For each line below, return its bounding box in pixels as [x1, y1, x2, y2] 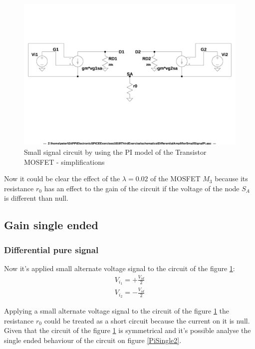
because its [215, 173, 248, 184]
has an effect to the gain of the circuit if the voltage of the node [44, 183, 240, 193]
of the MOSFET [150, 173, 201, 184]
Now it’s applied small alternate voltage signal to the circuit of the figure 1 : [4, 263, 235, 273]
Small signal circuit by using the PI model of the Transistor [24, 146, 207, 157]
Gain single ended [4, 217, 98, 233]
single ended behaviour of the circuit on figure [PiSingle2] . [4, 335, 182, 346]
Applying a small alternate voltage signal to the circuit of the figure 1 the [4, 306, 229, 316]
